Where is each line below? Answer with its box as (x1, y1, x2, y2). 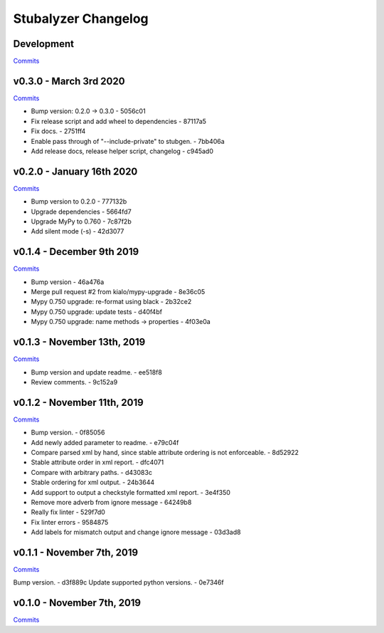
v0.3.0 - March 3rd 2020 (13, 75, 125, 87)
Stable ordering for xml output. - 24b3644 (31, 478, 155, 487)
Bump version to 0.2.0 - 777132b (31, 197, 127, 206)
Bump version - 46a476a (31, 278, 105, 286)
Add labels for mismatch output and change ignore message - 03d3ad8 (31, 528, 241, 537)
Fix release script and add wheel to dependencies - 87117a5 (31, 117, 206, 125)
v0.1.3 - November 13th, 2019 (13, 336, 146, 348)
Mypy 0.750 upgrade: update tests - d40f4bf (31, 307, 163, 316)
